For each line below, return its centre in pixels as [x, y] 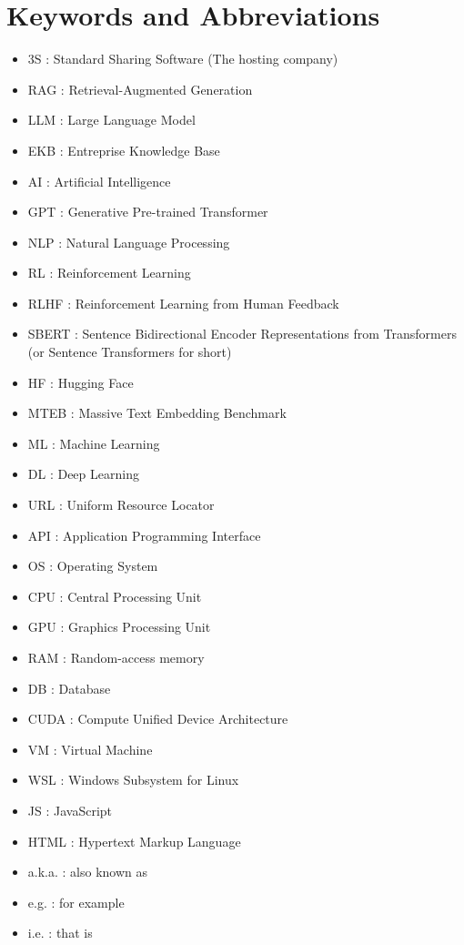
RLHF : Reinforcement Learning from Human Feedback [183, 303]
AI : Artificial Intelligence [99, 181]
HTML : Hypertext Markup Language [134, 841]
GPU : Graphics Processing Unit [119, 627]
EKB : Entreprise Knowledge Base [124, 150]
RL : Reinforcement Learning [109, 273]
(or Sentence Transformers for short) [130, 352]
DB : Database [69, 688]
